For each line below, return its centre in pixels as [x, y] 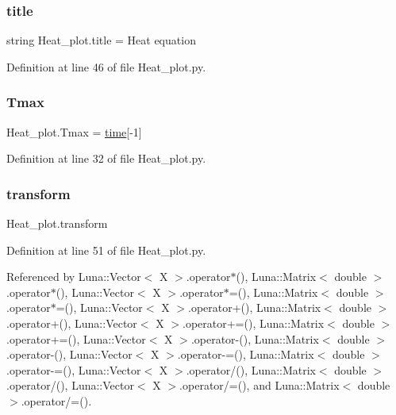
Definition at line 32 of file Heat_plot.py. [106, 158]
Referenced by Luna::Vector [74, 277]
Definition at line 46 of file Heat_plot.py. [106, 66]
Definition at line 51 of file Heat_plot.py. [106, 250]
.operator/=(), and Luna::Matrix [260, 385]
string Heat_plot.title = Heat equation [101, 40]
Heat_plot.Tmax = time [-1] [74, 131]
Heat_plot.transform [57, 223]
